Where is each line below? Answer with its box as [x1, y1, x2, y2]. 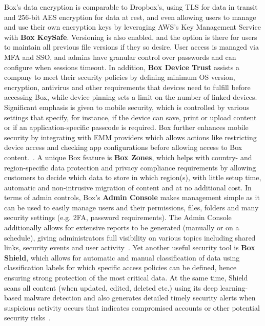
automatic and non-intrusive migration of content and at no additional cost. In [4, 182, 252, 192]
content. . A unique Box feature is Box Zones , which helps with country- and [4, 151, 252, 162]
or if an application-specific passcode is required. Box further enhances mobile [4, 122, 249, 133]
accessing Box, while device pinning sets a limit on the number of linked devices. [4, 92, 257, 102]
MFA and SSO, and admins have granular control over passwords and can [4, 51, 236, 62]
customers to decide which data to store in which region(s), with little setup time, [4, 172, 261, 183]
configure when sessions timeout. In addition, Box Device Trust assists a [4, 61, 240, 72]
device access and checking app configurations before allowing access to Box [4, 142, 242, 153]
